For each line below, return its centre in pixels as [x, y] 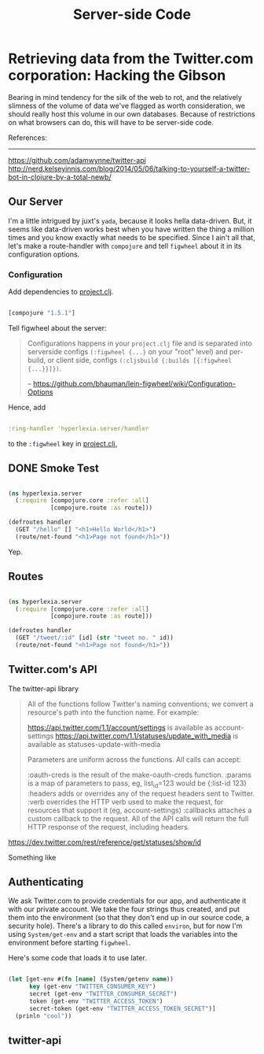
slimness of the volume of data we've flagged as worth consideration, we [127, 105]
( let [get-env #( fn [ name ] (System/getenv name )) [91, 979]
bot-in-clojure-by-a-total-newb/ [60, 177]
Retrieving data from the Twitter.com [131, 59]
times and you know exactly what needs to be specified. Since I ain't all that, [132, 237]
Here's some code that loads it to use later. [77, 958]
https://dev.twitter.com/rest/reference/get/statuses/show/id [105, 842]
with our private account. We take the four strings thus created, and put [124, 909]
